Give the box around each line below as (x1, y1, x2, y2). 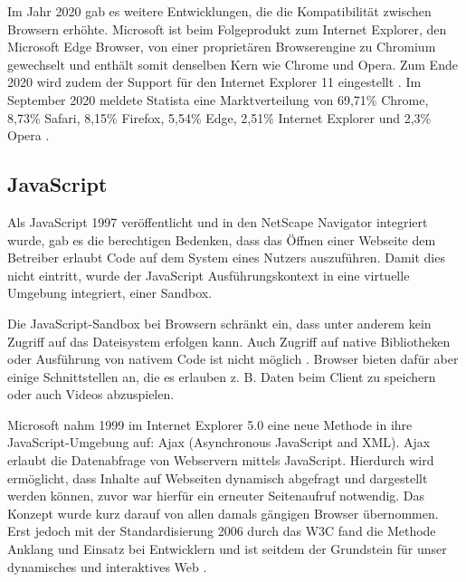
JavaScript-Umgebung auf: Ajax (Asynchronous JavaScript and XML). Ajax (7, 433, 431, 452)
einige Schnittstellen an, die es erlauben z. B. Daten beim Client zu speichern (7, 367, 436, 386)
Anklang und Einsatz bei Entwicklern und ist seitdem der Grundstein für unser (7, 539, 447, 558)
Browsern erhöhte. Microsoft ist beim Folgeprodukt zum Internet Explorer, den (7, 19, 447, 38)
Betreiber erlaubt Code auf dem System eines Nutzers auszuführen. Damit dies (7, 248, 445, 267)
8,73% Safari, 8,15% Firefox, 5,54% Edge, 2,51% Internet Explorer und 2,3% (7, 108, 432, 127)
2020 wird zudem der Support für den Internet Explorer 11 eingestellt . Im (7, 72, 422, 91)
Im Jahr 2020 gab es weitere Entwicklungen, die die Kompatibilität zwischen (7, 2, 432, 20)
